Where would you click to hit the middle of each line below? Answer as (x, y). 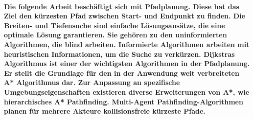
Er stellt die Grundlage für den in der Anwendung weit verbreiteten (122, 73)
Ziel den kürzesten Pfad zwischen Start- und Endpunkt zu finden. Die (125, 16)
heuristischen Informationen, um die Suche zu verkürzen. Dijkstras (119, 54)
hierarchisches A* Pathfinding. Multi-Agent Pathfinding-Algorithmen (124, 101)
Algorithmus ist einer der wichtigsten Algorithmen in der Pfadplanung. (127, 63)
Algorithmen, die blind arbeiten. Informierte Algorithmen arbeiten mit (127, 44)
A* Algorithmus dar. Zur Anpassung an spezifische (92, 82)
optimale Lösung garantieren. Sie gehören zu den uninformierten (115, 35)
